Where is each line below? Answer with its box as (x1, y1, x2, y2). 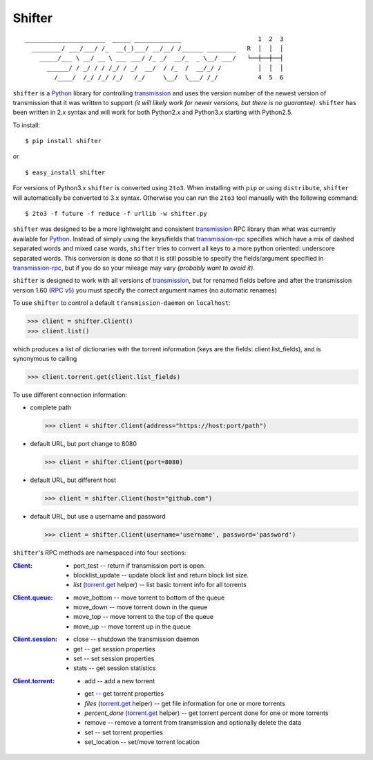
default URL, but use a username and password (30, 512, 166, 521)
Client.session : (12, 635, 58, 643)
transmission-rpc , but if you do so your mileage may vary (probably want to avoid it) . (12, 263, 256, 272)
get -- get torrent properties (84, 689, 164, 698)
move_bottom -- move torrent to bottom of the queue (73, 593, 225, 602)
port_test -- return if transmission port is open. (73, 561, 206, 570)
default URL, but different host (30, 476, 117, 484)
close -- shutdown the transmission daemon (73, 635, 200, 643)
